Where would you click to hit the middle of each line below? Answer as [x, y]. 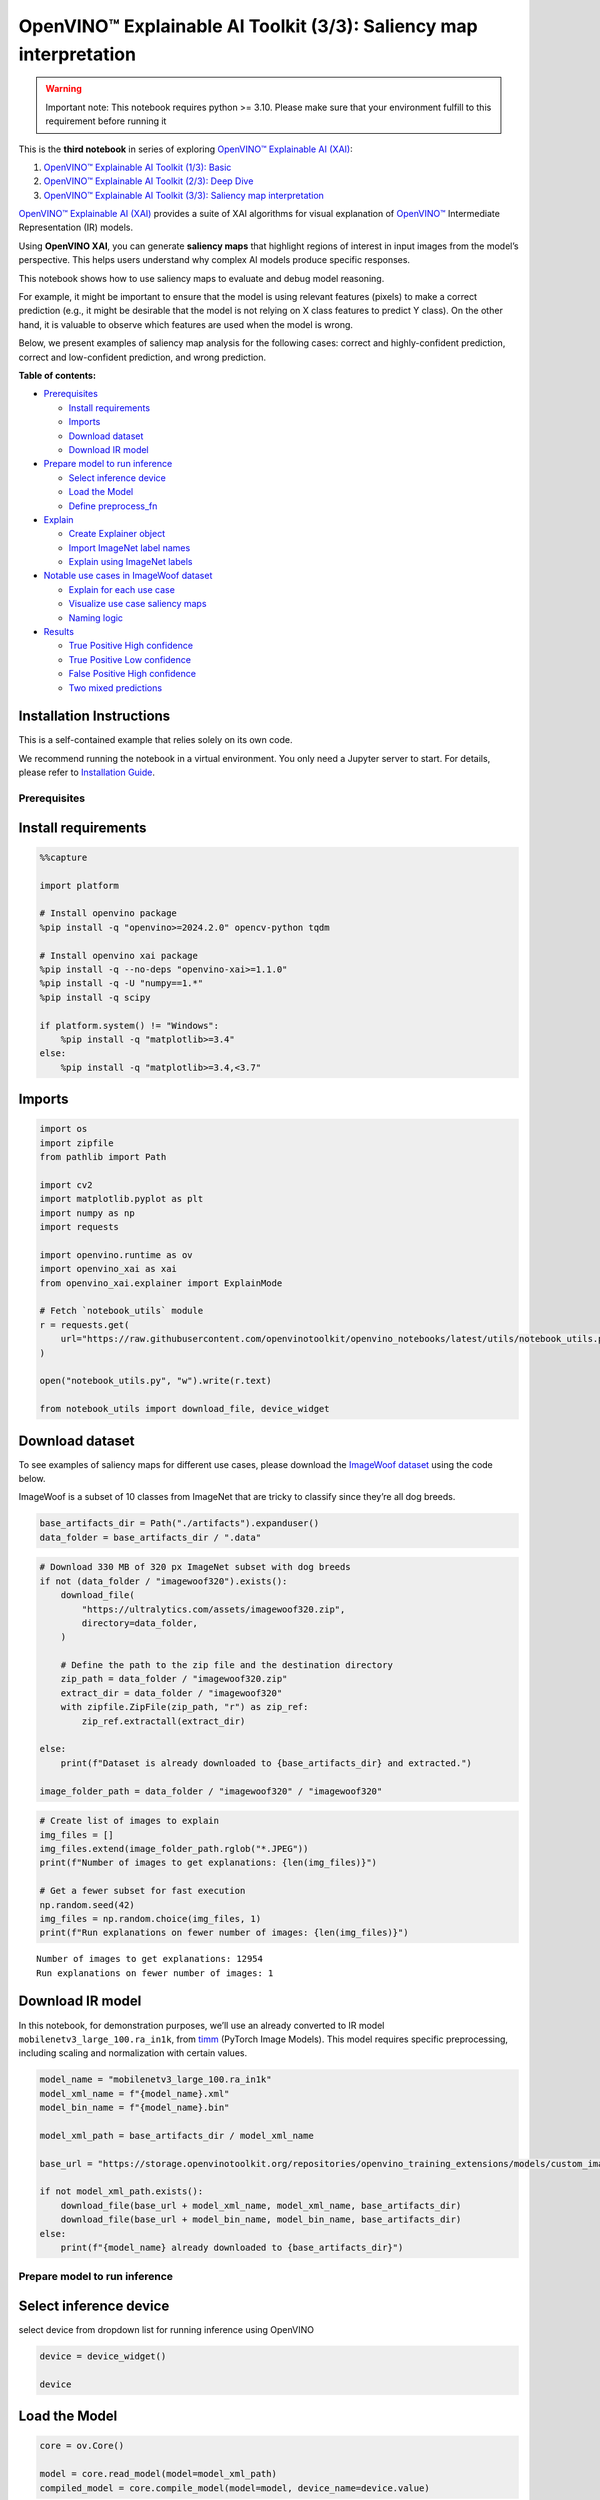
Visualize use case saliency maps [137, 604]
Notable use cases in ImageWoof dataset [128, 576]
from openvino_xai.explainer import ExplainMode [161, 1283]
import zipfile [76, 1143]
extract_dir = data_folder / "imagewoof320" [171, 1693]
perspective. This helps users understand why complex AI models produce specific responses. [214, 260]
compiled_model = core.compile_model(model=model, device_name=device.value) [234, 2488]
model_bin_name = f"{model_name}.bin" [134, 2108]
